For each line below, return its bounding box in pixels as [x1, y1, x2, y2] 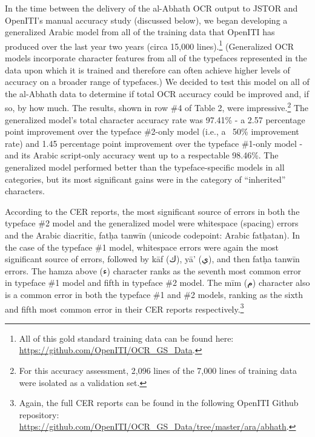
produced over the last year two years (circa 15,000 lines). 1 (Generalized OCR [5, 38, 294, 52]
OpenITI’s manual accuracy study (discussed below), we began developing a [5, 13, 288, 26]
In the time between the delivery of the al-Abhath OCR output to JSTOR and [5, 2, 298, 14]
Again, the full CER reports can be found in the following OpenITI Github [19, 396, 299, 409]
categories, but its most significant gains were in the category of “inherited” [5, 172, 286, 185]
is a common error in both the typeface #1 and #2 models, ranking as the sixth [5, 288, 303, 300]
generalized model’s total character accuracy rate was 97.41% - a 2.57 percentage [5, 113, 305, 126]
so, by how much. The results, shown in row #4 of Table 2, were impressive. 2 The [5, 100, 309, 114]
